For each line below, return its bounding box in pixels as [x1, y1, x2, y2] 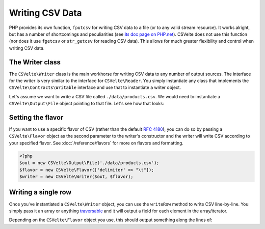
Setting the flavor [9, 114, 64, 121]
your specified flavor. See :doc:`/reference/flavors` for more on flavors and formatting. [9, 140, 184, 146]
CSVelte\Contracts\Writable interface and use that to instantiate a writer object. [9, 85, 181, 90]
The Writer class [9, 58, 61, 66]
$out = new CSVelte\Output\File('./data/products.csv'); [19, 160, 159, 166]
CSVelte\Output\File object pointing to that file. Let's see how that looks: [9, 101, 164, 107]
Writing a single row [9, 188, 72, 197]
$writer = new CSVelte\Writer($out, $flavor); [19, 174, 133, 179]
